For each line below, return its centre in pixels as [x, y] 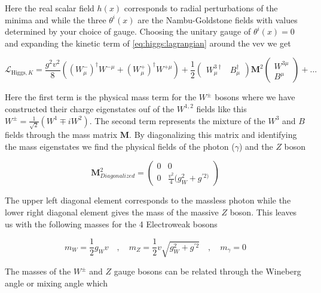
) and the [256, 146]
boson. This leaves [263, 212]
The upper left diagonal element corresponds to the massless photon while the [148, 200]
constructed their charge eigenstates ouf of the [90, 108]
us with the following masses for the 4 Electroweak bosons [111, 223]
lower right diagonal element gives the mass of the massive [112, 212]
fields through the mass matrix [61, 135]
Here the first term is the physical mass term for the [101, 97]
